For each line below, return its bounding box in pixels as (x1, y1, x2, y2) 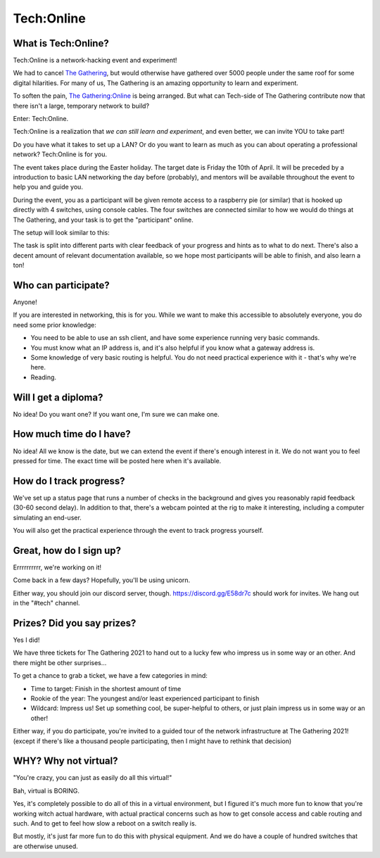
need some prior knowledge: (13, 320, 96, 329)
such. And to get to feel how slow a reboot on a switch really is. (13, 819, 197, 827)
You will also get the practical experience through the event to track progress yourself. (13, 526, 264, 535)
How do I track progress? (13, 475, 125, 487)
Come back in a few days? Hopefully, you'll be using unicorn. (13, 576, 191, 584)
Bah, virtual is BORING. (13, 786, 80, 795)
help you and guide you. (13, 183, 84, 191)
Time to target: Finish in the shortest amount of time (30, 684, 182, 693)
